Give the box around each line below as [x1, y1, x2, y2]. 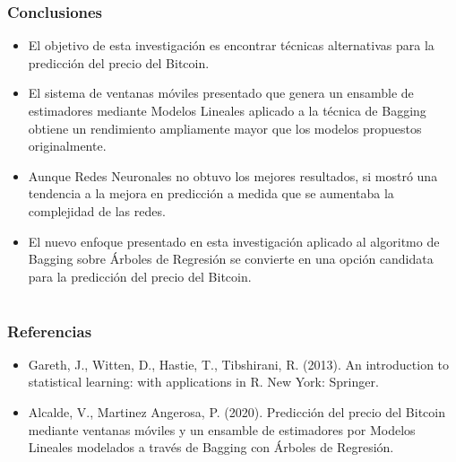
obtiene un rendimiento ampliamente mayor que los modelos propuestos [28, 118, 422, 137]
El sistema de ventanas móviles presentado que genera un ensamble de [28, 83, 414, 102]
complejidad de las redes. [28, 201, 166, 220]
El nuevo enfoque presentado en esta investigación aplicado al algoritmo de [28, 231, 440, 250]
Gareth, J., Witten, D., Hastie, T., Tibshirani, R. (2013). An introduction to [28, 354, 450, 373]
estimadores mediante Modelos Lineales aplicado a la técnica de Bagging [28, 101, 426, 119]
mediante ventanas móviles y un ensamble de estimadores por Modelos [28, 420, 416, 439]
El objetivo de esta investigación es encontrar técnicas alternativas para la [28, 36, 434, 55]
